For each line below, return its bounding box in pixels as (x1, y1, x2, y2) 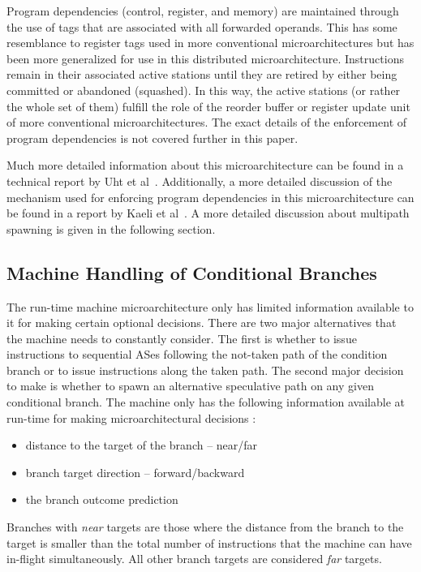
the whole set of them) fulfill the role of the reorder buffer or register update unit (6, 97, 410, 114)
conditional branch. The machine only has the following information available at (6, 394, 405, 411)
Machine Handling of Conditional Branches (6, 260, 377, 285)
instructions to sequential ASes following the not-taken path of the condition (6, 346, 388, 363)
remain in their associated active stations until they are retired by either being (6, 66, 397, 83)
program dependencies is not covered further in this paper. (6, 129, 299, 146)
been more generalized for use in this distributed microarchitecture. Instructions (6, 49, 404, 67)
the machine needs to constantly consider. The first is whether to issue (6, 329, 357, 346)
